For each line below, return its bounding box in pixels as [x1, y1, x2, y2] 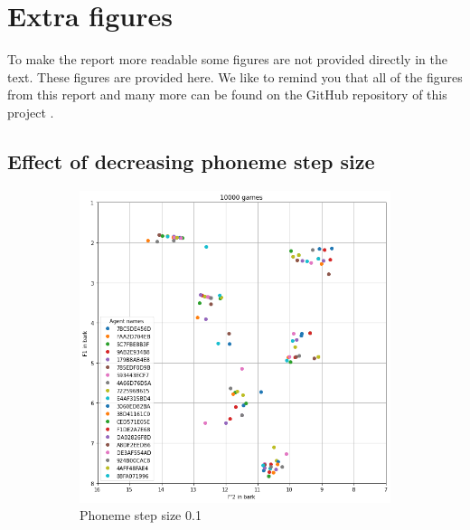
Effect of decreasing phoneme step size [7, 147, 375, 175]
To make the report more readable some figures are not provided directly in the [7, 50, 447, 69]
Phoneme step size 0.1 [80, 506, 202, 525]
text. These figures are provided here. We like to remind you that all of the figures [7, 67, 463, 86]
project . [7, 102, 54, 121]
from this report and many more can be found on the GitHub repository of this [7, 85, 447, 104]
